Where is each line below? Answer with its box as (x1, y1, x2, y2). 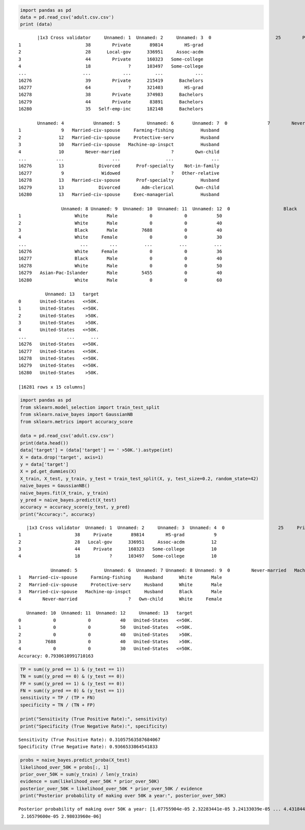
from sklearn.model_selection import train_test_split (20, 404, 160, 410)
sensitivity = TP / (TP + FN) (20, 695, 96, 701)
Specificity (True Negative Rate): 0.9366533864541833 (18, 744, 158, 750)
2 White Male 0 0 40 (18, 220, 222, 226)
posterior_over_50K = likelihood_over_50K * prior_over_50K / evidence (20, 786, 203, 791)
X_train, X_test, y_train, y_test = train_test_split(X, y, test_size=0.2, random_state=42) (20, 476, 259, 481)
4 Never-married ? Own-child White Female (18, 596, 222, 602)
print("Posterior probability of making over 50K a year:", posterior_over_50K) (20, 793, 227, 799)
